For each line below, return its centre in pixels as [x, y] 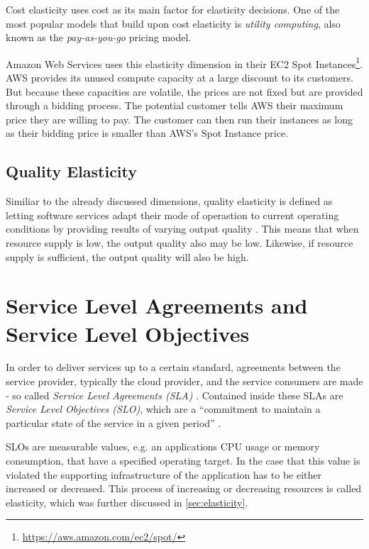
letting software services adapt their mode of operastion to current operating [172, 215]
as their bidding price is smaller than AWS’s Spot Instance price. [147, 133]
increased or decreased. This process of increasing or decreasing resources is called [184, 488]
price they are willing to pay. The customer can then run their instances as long [179, 119]
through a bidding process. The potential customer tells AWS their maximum [175, 105]
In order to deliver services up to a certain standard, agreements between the [173, 367]
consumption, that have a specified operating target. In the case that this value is [183, 461]
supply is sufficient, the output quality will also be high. [127, 256]
